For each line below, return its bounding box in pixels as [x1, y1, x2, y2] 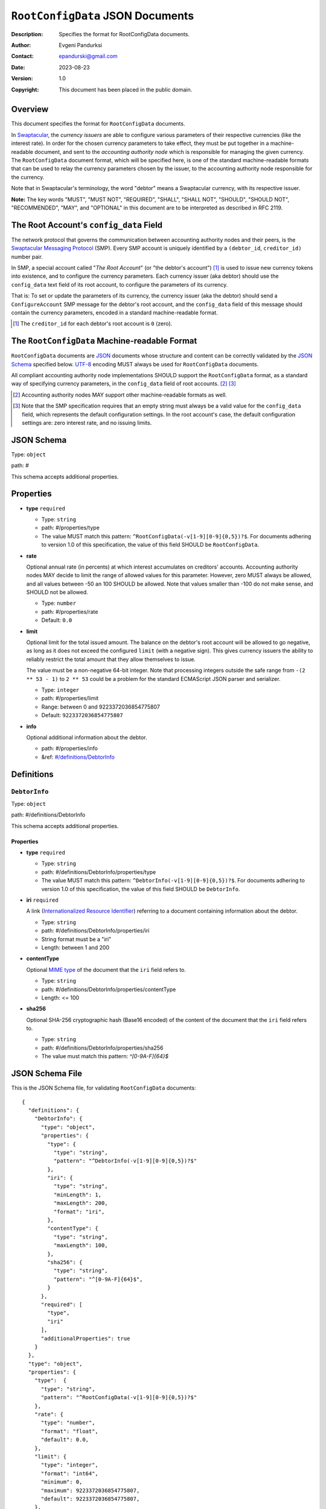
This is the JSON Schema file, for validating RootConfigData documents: [11, 1084, 196, 1092]
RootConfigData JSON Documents [11, 9, 194, 22]
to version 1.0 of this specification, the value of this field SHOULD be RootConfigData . [41, 541, 260, 549]
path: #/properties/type [41, 524, 100, 531]
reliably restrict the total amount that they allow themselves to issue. [26, 656, 196, 663]
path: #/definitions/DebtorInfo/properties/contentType [41, 986, 176, 993]
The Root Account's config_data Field [11, 220, 163, 230]
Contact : [11, 53, 34, 60]
